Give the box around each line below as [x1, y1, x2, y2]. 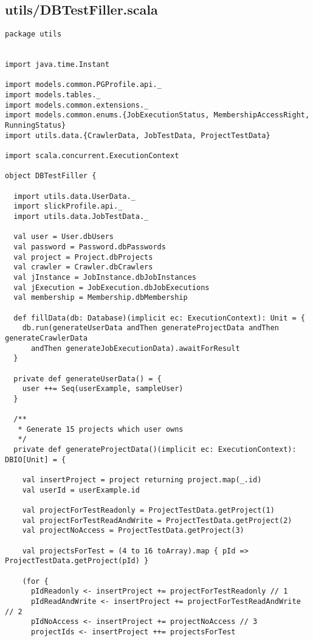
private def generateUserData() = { [13, 374, 162, 383]
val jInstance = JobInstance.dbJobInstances [13, 272, 196, 282]
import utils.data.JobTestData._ [13, 212, 149, 221]
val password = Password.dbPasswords [13, 242, 166, 251]
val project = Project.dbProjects [13, 252, 153, 262]
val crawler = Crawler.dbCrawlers [13, 263, 153, 272]
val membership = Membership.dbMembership [13, 293, 188, 302]
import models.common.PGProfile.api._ [5, 80, 162, 89]
